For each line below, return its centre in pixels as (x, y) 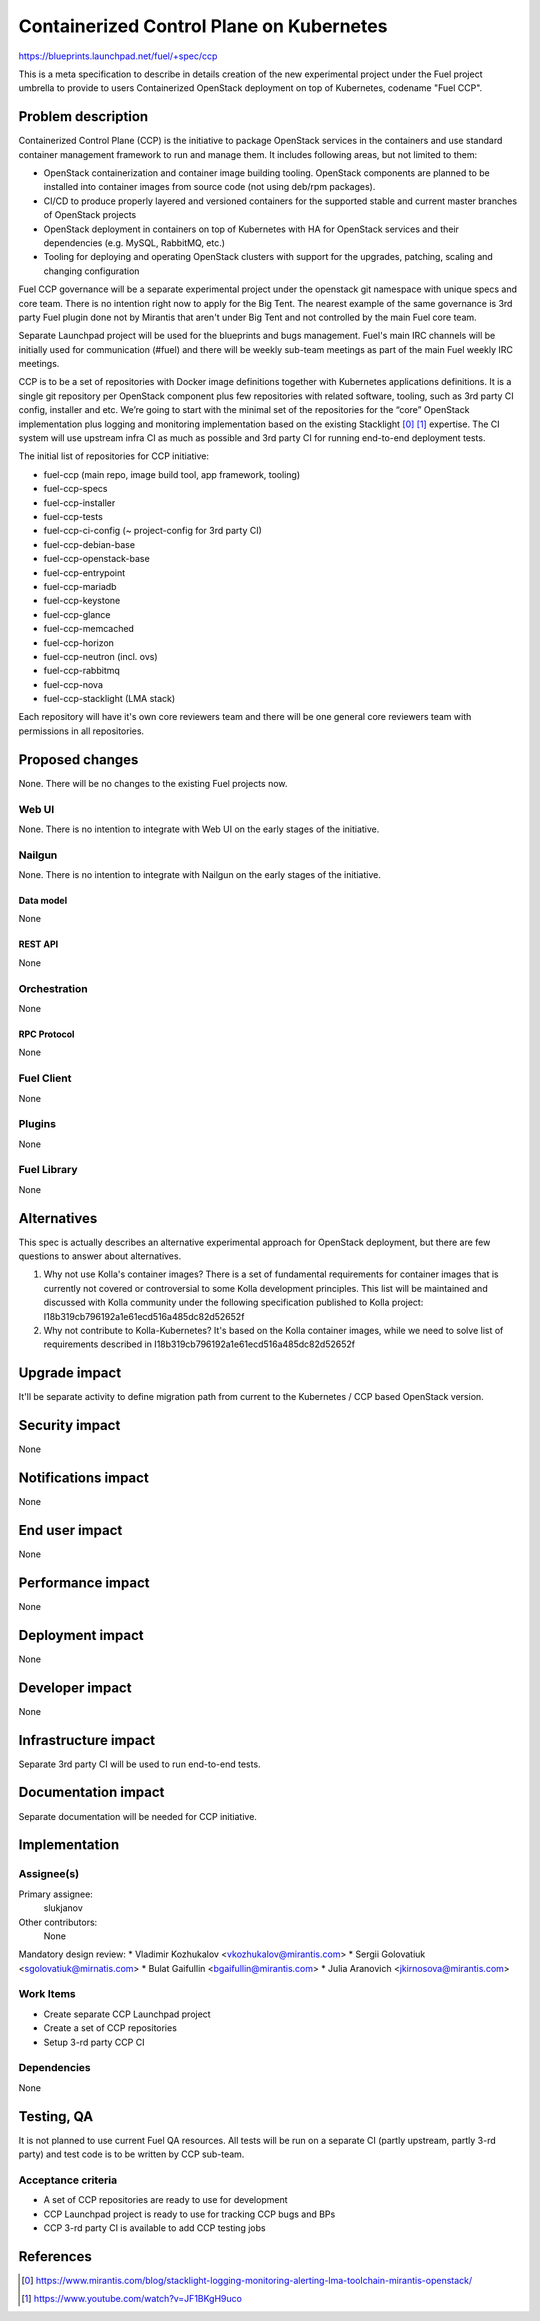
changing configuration (91, 271)
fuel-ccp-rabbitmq (81, 671)
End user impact (70, 1530)
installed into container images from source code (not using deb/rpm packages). (209, 187)
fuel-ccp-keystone (82, 601)
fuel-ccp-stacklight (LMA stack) (109, 699)
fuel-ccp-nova (73, 684)
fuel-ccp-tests (73, 516)
